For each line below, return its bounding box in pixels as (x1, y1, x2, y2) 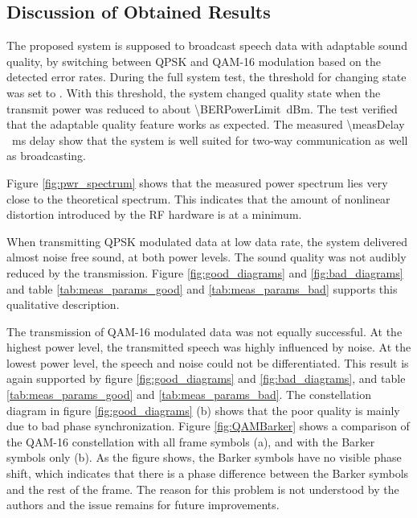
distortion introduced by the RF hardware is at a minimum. (6, 206, 302, 223)
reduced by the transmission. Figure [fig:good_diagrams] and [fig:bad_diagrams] (6, 264, 403, 281)
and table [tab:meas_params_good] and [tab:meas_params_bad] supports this (6, 280, 398, 297)
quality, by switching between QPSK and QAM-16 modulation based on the (6, 52, 381, 69)
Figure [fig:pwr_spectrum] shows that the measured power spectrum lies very (6, 174, 388, 191)
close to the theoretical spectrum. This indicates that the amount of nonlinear (6, 190, 390, 207)
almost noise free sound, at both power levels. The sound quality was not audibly (6, 249, 407, 265)
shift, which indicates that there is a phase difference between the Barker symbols (6, 465, 409, 482)
